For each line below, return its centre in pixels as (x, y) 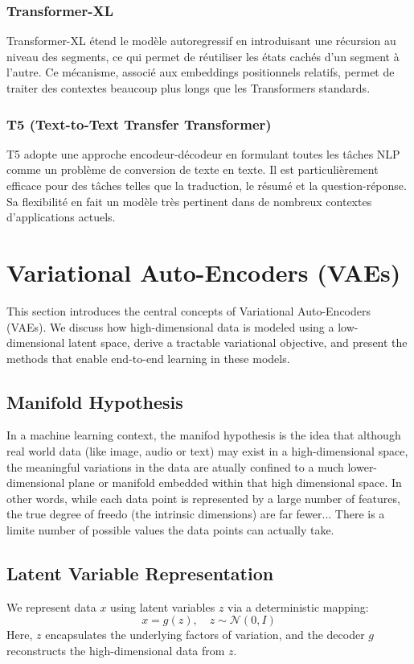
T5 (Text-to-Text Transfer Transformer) (139, 124)
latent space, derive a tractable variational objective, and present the (238, 342)
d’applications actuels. (61, 217)
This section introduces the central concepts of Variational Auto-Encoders (189, 310)
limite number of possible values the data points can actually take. (170, 530)
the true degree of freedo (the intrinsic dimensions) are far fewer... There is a (196, 514)
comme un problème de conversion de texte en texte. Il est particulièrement (193, 169)
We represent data (51, 606)
